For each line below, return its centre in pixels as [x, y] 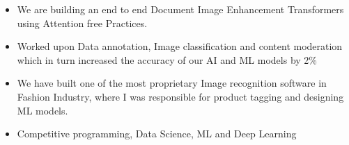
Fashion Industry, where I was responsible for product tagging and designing [180, 96]
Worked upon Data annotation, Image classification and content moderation [180, 46]
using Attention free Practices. [82, 23]
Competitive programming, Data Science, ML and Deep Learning [157, 134]
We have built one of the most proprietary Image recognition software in [172, 83]
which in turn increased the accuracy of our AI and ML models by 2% [167, 59]
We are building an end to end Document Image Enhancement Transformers [180, 9]
